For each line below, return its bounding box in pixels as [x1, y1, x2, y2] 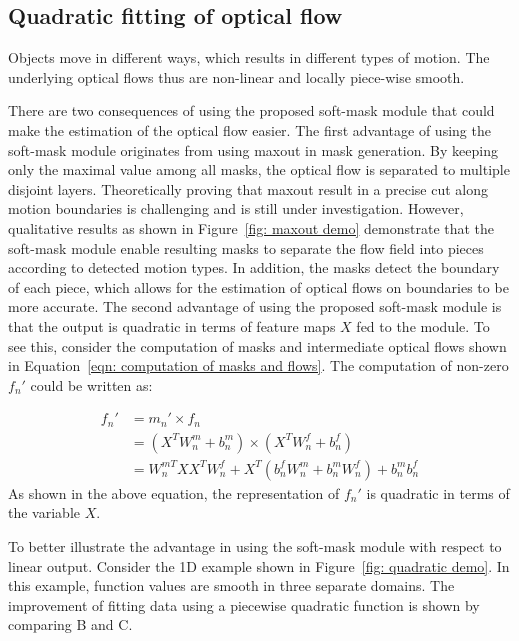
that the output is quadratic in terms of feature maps [8, 315, 336, 336]
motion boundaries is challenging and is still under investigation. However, [8, 198, 464, 219]
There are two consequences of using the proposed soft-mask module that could [8, 100, 495, 121]
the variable [8, 502, 80, 523]
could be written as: [30, 374, 153, 395]
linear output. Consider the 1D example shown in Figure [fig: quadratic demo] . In [8, 555, 510, 576]
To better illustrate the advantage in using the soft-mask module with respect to [8, 536, 502, 557]
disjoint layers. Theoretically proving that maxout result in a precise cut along [8, 178, 489, 199]
